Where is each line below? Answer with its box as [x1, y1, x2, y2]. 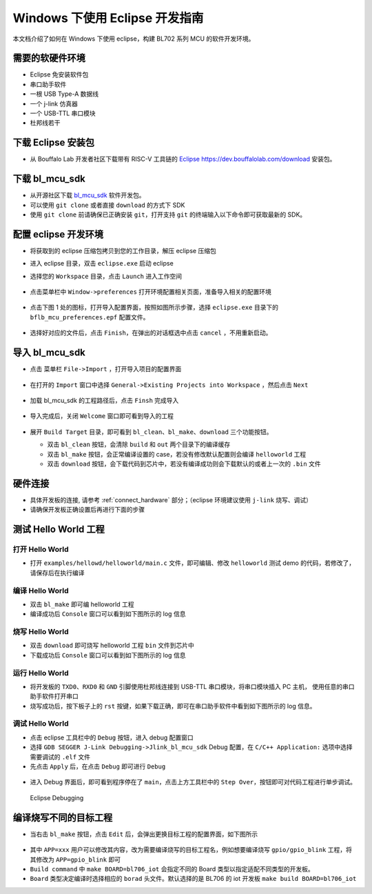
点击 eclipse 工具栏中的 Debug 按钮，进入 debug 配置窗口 [30, 733, 194, 742]
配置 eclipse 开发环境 [12, 228, 103, 240]
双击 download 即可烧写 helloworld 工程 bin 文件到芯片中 [30, 642, 194, 650]
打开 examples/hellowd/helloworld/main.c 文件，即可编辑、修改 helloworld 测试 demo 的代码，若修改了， [30, 559, 355, 567]
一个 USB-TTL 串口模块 [30, 109, 96, 117]
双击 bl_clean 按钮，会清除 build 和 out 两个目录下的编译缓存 [47, 440, 231, 448]
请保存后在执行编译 [30, 568, 85, 577]
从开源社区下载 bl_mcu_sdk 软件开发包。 [30, 191, 145, 199]
